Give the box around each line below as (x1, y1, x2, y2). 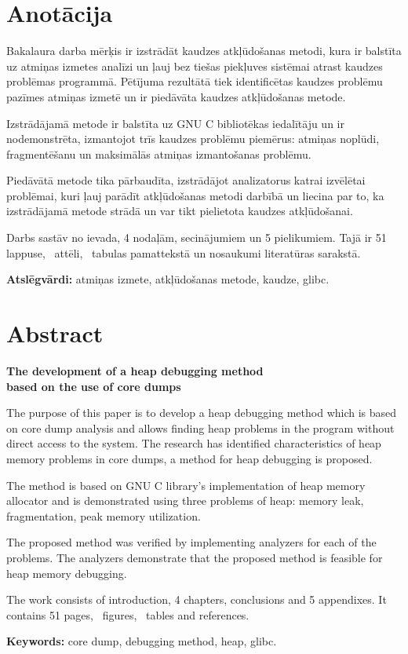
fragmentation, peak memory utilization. (6, 507, 201, 524)
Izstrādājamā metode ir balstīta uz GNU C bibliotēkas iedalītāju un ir (6, 115, 344, 131)
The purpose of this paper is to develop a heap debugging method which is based (6, 404, 397, 421)
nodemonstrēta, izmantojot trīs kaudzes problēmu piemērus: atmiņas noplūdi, (6, 130, 380, 147)
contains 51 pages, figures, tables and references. (6, 606, 250, 623)
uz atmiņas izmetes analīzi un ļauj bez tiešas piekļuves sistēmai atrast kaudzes (6, 57, 383, 74)
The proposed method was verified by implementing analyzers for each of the (6, 534, 377, 550)
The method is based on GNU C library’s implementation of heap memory (6, 477, 366, 493)
